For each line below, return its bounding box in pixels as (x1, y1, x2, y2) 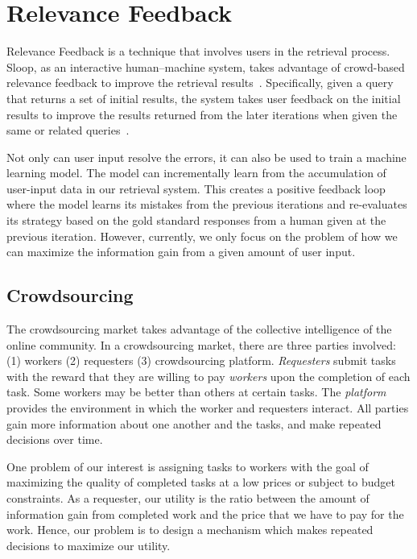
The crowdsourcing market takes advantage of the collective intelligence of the (6, 321, 392, 337)
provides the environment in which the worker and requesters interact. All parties (6, 400, 409, 416)
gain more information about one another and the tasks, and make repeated (6, 415, 382, 432)
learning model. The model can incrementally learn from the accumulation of (6, 164, 386, 181)
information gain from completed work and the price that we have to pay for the (6, 505, 404, 522)
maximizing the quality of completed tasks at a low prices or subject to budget (6, 474, 395, 491)
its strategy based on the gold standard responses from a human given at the (6, 212, 386, 229)
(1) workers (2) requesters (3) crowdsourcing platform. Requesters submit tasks (6, 352, 396, 369)
